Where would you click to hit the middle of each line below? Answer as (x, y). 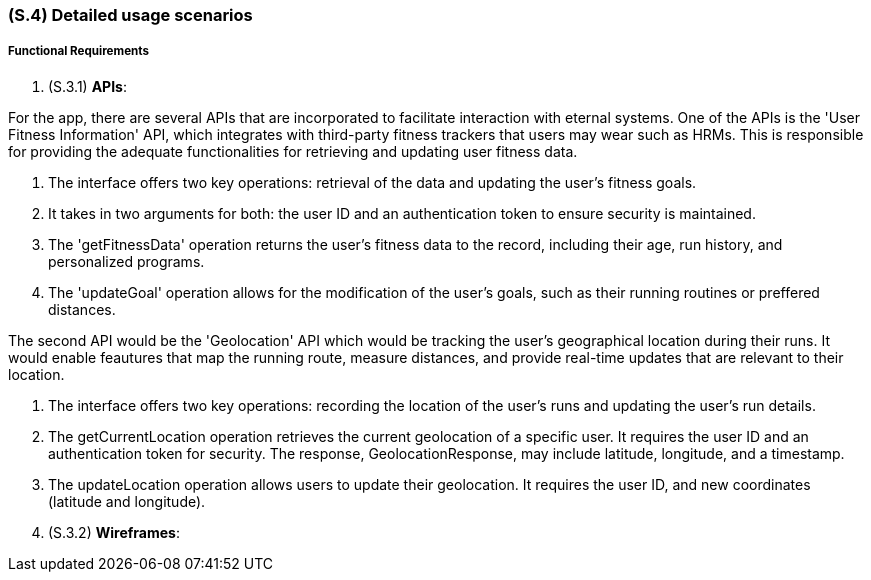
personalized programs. (126, 261)
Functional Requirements (78, 51)
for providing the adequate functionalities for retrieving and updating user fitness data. (293, 151)
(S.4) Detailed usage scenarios (130, 15)
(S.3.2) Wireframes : (114, 532)
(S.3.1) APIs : (87, 86)
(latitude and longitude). (127, 501)
